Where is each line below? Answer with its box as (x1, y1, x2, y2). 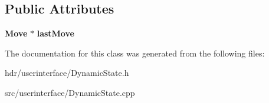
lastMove (37, 27, 74, 39)
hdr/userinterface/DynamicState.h (5, 67, 129, 79)
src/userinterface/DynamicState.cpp (5, 86, 135, 98)
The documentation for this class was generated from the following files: (5, 46, 265, 59)
